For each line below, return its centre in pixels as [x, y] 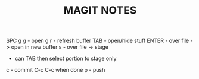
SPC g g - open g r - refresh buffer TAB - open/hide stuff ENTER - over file [98, 41]
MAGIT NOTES [100, 10]
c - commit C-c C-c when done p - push [56, 70]
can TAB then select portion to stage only [66, 59]
